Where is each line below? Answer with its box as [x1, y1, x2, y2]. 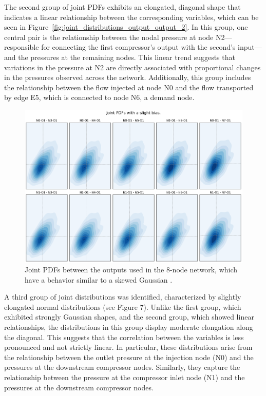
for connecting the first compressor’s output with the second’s [41, 42, 236, 52]
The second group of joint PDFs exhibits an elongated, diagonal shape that [4, 2, 241, 12]
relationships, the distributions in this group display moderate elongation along [4, 322, 253, 332]
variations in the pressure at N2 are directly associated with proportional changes [4, 62, 261, 72]
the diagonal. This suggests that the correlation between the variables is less [4, 331, 244, 342]
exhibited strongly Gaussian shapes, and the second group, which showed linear [4, 311, 254, 322]
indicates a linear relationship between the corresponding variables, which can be [4, 11, 259, 22]
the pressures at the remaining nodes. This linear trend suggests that [18, 51, 235, 62]
